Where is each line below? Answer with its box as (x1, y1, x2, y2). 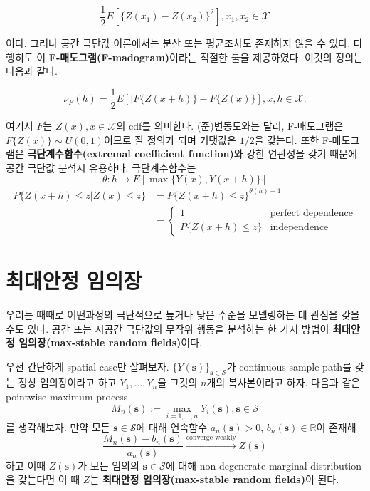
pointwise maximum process (6, 389, 128, 404)
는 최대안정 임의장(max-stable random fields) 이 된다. (90, 472, 339, 487)
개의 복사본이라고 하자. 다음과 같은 (206, 375, 361, 390)
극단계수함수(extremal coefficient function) (27, 146, 234, 161)
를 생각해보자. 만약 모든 (6, 419, 110, 434)
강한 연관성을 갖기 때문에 (246, 146, 357, 161)
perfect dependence (270, 208, 353, 219)
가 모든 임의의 (78, 458, 139, 472)
